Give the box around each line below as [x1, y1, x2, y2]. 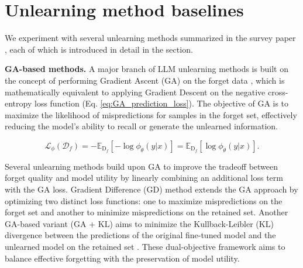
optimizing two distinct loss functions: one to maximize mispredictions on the [5, 194, 283, 207]
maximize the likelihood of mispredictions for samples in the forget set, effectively [5, 108, 297, 121]
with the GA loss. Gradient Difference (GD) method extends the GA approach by [5, 183, 298, 195]
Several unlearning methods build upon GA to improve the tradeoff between [5, 160, 278, 172]
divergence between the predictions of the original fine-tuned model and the [5, 229, 276, 241]
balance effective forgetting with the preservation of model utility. [5, 252, 240, 264]
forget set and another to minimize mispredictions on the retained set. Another [5, 206, 288, 218]
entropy [5, 97, 32, 109]
